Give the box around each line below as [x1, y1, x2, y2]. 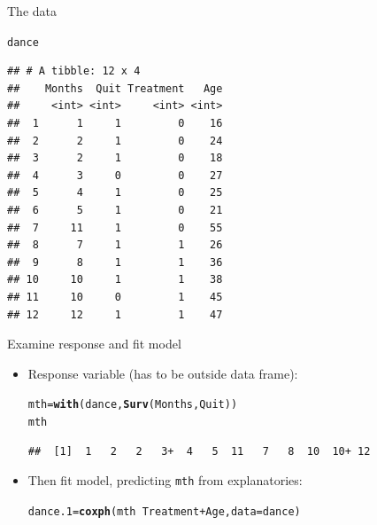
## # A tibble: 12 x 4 [7, 65, 141, 78]
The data [7, 2, 57, 20]
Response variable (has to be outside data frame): [27, 364, 298, 382]
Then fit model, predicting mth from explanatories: [27, 471, 303, 490]
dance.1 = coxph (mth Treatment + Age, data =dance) [27, 505, 301, 518]
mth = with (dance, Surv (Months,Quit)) [27, 398, 238, 411]
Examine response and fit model [7, 334, 181, 353]
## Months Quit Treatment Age [7, 82, 223, 95]
